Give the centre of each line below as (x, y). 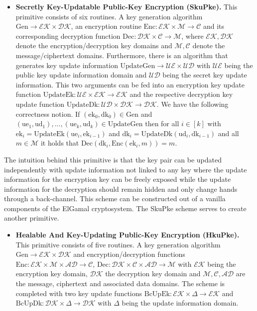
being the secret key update (205, 75)
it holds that (60, 143)
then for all (162, 123)
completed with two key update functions (79, 293)
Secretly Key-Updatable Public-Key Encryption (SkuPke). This (127, 6)
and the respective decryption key (181, 94)
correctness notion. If (48, 114)
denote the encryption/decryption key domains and (94, 45)
